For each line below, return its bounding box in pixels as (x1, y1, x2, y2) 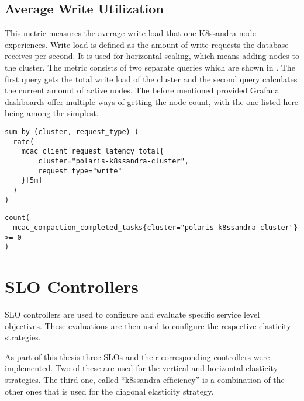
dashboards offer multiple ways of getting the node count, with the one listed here (5, 95, 299, 107)
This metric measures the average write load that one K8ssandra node (5, 27, 256, 39)
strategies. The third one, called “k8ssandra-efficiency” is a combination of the (5, 373, 285, 385)
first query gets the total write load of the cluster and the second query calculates (5, 72, 298, 85)
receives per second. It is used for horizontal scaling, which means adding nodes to (5, 50, 299, 62)
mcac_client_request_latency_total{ (21, 147, 164, 156)
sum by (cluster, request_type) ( (5, 127, 139, 136)
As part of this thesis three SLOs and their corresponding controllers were (5, 350, 270, 362)
